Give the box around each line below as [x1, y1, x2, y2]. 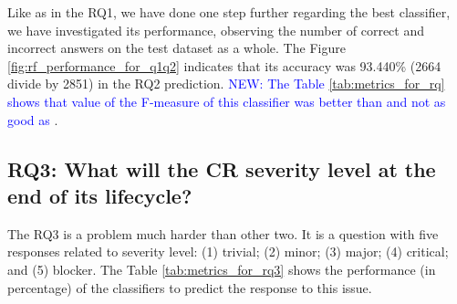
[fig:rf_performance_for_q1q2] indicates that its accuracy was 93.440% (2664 [7, 56, 441, 75]
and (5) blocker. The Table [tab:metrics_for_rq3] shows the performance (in [7, 259, 436, 278]
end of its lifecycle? [7, 181, 192, 209]
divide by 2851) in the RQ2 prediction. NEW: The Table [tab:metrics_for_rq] [7, 74, 445, 93]
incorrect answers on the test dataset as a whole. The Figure [7, 38, 346, 58]
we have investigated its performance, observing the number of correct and [7, 20, 425, 39]
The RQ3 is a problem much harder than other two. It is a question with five [7, 224, 439, 243]
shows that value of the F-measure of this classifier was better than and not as [7, 91, 446, 110]
